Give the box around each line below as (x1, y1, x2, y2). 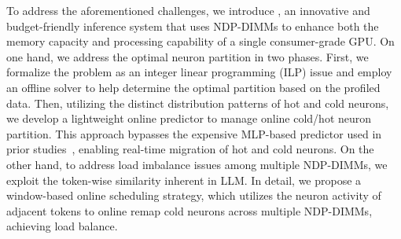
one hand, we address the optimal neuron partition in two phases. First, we (6, 48, 369, 64)
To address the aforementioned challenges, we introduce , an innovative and (6, 2, 370, 18)
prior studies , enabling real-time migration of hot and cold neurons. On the (6, 141, 374, 157)
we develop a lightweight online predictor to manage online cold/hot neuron (6, 110, 372, 127)
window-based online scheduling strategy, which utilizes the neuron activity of (6, 187, 381, 204)
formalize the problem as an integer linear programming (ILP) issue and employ (6, 64, 392, 80)
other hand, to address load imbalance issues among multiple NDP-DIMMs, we (6, 156, 388, 172)
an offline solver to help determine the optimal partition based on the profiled (6, 79, 381, 95)
